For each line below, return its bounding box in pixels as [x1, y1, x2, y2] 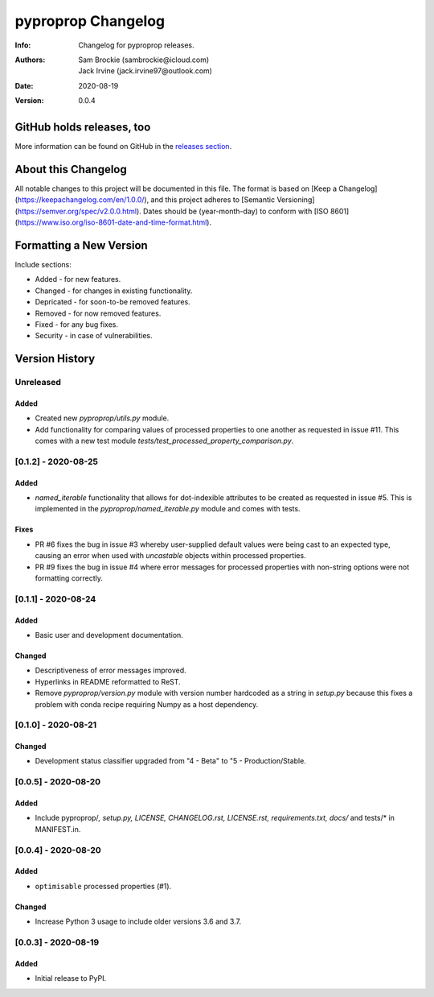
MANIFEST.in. [35, 824, 81, 834]
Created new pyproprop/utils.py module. [35, 413, 170, 423]
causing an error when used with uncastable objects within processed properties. [35, 551, 306, 561]
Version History [14, 352, 96, 366]
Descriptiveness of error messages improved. [35, 665, 186, 676]
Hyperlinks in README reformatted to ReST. [35, 676, 181, 686]
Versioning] [276, 195, 315, 205]
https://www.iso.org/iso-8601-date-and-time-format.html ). [17, 217, 212, 227]
